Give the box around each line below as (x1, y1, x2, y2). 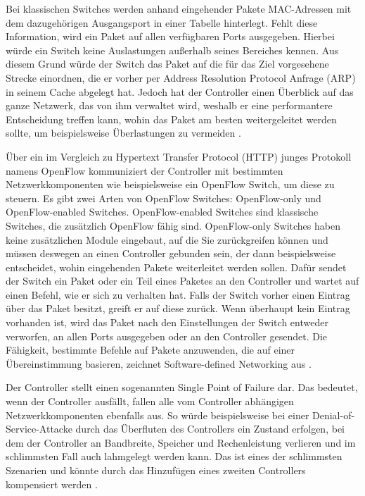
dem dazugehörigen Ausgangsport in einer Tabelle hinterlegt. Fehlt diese (6, 15, 318, 30)
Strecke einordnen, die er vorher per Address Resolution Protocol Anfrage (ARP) (6, 70, 356, 85)
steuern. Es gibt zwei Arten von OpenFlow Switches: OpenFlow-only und (6, 190, 321, 205)
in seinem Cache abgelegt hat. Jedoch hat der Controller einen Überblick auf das (6, 84, 354, 99)
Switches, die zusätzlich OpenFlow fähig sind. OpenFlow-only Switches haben (6, 218, 340, 232)
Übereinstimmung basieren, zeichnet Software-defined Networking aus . (6, 356, 312, 371)
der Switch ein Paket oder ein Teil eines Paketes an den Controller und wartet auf (6, 273, 359, 288)
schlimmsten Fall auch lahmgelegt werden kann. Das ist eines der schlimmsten (6, 449, 342, 464)
